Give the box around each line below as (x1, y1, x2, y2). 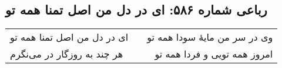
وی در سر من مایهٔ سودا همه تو (147, 30, 273, 44)
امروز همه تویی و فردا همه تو (155, 47, 273, 61)
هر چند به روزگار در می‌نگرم (10, 47, 123, 61)
